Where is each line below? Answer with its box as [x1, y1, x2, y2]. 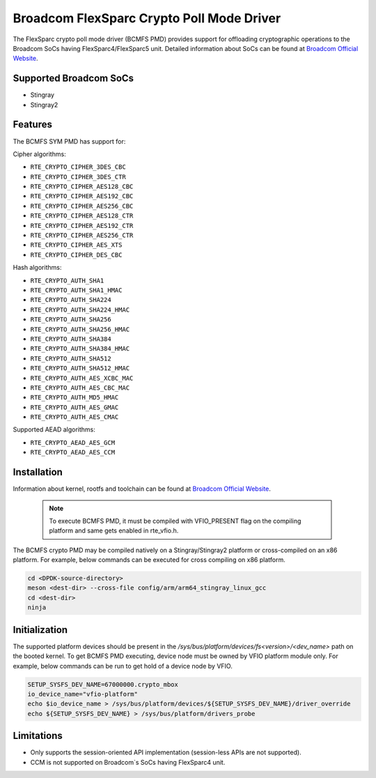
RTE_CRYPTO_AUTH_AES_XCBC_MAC [30, 374, 134, 382]
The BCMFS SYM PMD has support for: [13, 137, 126, 146]
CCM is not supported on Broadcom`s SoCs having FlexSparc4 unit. [30, 758, 226, 766]
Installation [13, 466, 63, 478]
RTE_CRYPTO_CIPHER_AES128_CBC [30, 183, 134, 191]
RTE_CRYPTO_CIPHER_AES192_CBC [30, 192, 134, 200]
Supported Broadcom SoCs [13, 73, 134, 84]
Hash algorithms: [13, 264, 62, 272]
